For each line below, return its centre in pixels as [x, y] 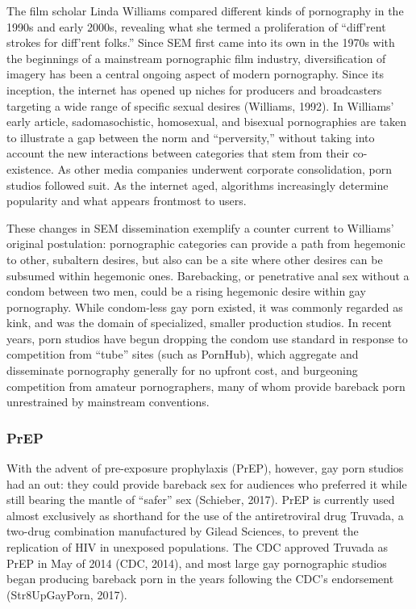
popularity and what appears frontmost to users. [127, 201]
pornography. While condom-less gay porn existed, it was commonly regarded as [205, 307]
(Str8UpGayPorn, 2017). [67, 594]
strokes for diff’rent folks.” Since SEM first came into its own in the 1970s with [201, 42]
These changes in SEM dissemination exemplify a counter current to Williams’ [200, 227]
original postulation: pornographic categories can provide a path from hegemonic [206, 244]
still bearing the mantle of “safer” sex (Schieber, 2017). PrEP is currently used [201, 500]
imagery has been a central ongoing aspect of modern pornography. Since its [195, 74]
